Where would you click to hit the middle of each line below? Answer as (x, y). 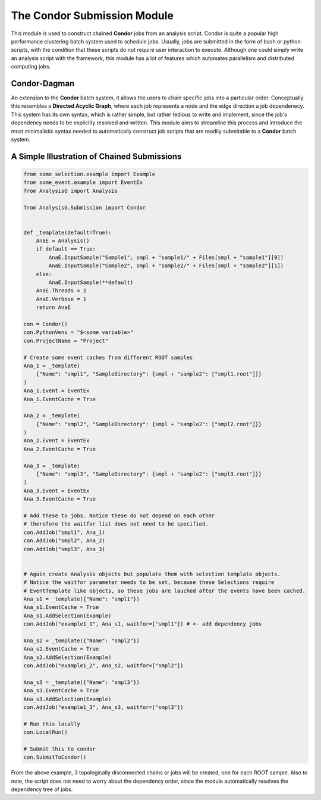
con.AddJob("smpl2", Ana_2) (64, 541)
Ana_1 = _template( (52, 365)
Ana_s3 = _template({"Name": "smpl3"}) (81, 682)
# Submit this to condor (60, 749)
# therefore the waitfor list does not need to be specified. (116, 524)
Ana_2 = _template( (52, 416)
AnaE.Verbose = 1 (61, 299)
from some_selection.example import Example (89, 174)
